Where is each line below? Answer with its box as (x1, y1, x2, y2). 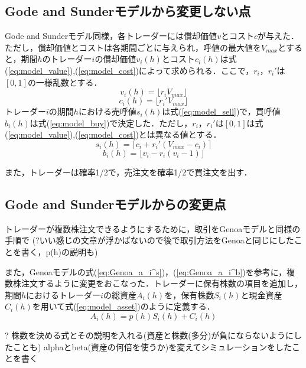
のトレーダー (42, 53, 92, 65)
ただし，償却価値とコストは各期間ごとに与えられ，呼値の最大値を (5, 41, 261, 53)
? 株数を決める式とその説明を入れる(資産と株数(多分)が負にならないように (5, 328, 294, 341)
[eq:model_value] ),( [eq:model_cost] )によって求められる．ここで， (8, 64, 254, 76)
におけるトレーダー (26, 288, 101, 301)
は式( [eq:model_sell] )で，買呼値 (162, 105, 281, 118)
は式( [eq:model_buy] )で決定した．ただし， (30, 116, 193, 129)
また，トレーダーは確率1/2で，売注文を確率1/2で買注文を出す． (5, 165, 252, 178)
